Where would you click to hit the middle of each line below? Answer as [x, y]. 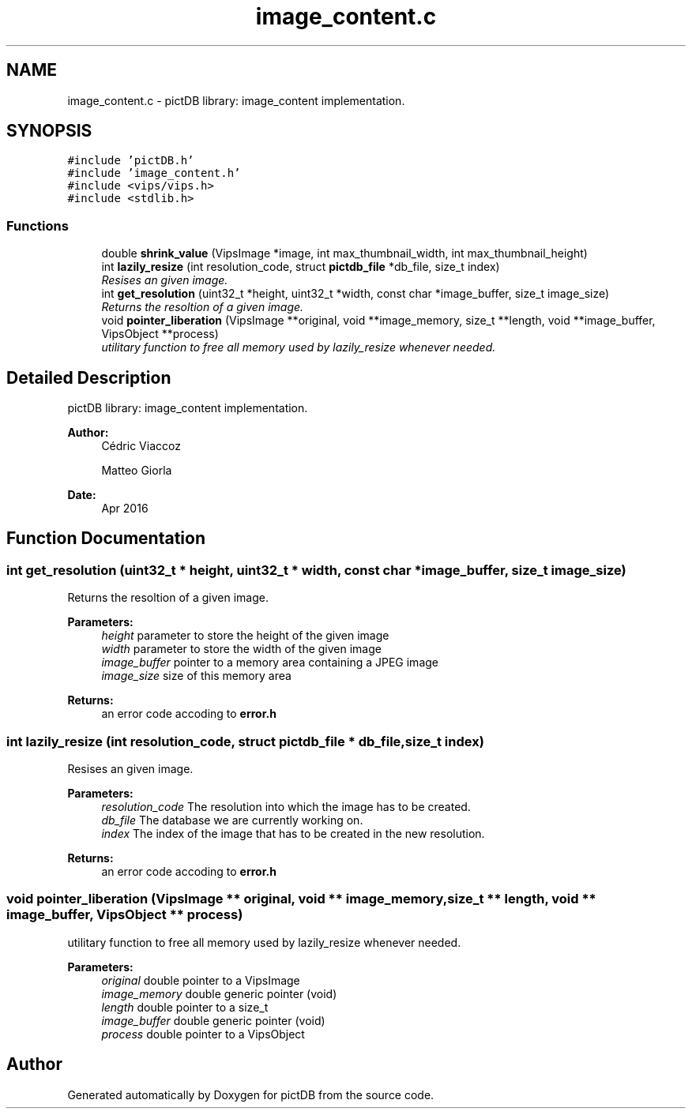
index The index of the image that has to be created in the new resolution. [293, 833]
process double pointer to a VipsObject [203, 1034]
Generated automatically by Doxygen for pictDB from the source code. [251, 1094]
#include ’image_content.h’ [154, 173]
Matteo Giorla [137, 471]
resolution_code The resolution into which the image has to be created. [286, 807]
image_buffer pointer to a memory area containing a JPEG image [270, 663]
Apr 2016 [125, 509]
